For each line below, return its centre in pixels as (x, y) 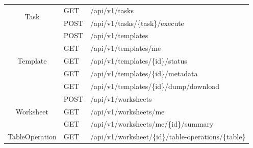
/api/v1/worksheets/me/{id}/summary (152, 124)
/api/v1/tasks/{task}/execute (137, 23)
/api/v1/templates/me (126, 48)
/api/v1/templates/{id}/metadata (144, 73)
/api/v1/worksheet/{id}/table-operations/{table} (168, 137)
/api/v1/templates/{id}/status (139, 61)
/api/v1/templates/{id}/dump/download (155, 86)
